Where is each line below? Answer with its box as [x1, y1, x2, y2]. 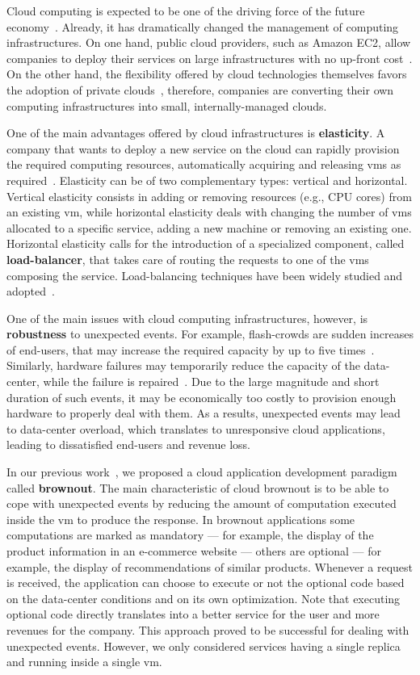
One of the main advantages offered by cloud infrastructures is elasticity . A [6, 124, 385, 141]
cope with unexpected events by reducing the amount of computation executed [6, 495, 397, 512]
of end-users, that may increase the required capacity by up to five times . [6, 341, 375, 358]
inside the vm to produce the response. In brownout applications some [6, 510, 355, 527]
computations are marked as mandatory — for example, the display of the [6, 526, 374, 543]
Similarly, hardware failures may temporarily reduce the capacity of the [6, 357, 360, 374]
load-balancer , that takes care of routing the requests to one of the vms [6, 250, 369, 267]
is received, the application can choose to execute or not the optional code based [6, 574, 405, 591]
